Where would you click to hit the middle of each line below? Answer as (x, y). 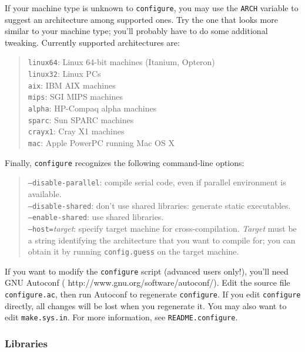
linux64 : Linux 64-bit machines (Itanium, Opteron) (121, 62)
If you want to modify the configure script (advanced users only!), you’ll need (147, 271)
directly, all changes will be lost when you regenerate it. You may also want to (146, 305)
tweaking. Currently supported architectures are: (92, 42)
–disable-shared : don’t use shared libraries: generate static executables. (159, 205)
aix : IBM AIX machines (72, 85)
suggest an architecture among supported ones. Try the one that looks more (141, 19)
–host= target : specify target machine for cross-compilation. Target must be (162, 228)
